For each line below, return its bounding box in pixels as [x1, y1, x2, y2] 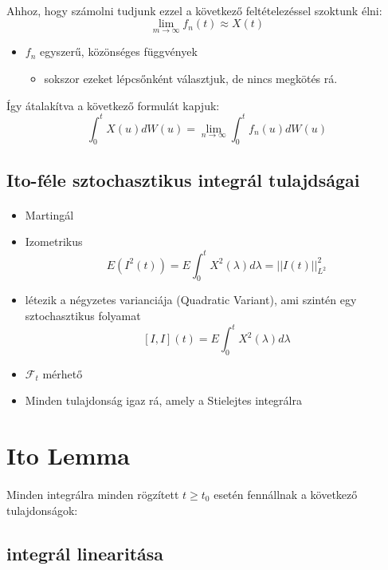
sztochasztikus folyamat [25, 307, 141, 323]
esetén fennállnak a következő [214, 485, 358, 502]
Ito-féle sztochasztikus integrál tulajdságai [6, 167, 360, 192]
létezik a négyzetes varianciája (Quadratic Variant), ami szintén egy [25, 291, 357, 308]
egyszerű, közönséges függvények [40, 43, 198, 60]
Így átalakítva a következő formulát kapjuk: [6, 97, 220, 113]
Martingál [25, 206, 74, 223]
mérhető [42, 365, 83, 382]
